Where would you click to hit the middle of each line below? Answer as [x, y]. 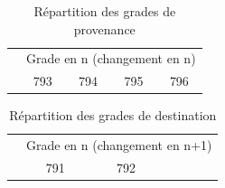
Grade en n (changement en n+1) [119, 145]
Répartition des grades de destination [113, 115]
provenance [104, 28]
